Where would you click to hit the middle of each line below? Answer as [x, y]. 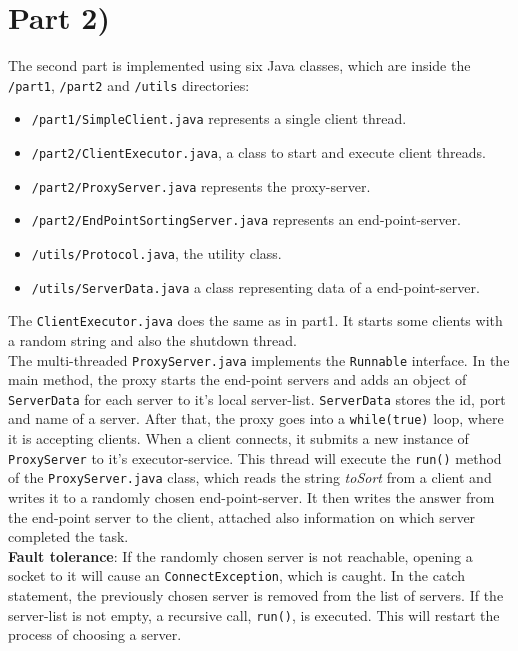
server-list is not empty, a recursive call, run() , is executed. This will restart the [254, 614]
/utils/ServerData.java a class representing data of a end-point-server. [255, 286]
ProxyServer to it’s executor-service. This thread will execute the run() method [255, 457]
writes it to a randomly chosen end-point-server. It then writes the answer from [251, 497]
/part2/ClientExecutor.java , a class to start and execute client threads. [258, 152]
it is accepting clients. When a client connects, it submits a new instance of [238, 438]
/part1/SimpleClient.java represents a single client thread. [219, 118]
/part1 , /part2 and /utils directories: [129, 84]
